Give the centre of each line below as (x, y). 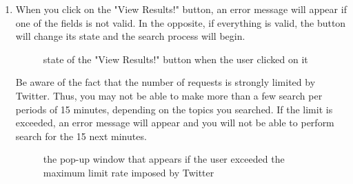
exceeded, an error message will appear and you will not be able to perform (175, 123)
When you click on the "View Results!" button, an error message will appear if (181, 9)
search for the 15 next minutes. (81, 136)
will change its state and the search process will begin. (130, 36)
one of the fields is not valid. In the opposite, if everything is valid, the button (181, 22)
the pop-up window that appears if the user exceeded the (164, 159)
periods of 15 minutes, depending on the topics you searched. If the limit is (174, 109)
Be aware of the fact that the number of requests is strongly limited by (165, 82)
